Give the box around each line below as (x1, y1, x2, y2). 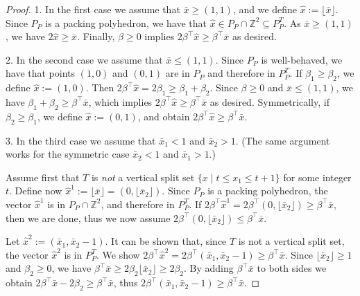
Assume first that (6, 169, 80, 184)
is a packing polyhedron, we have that (45, 15, 207, 30)
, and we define (232, 2, 298, 16)
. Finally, (77, 29, 115, 44)
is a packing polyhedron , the (207, 183, 328, 198)
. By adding (184, 261, 234, 275)
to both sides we (257, 261, 327, 275)
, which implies (88, 94, 153, 109)
